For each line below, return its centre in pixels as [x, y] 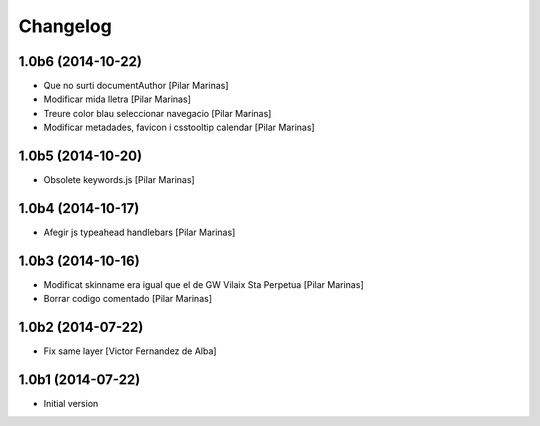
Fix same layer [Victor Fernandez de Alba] [130, 351]
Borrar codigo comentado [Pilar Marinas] [127, 299]
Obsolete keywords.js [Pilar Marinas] [119, 180]
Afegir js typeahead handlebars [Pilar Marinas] [139, 232]
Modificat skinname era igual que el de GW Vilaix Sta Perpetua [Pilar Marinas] [203, 284]
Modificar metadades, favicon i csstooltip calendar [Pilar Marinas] [179, 127]
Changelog [65, 26]
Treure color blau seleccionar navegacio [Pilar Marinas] [157, 113]
